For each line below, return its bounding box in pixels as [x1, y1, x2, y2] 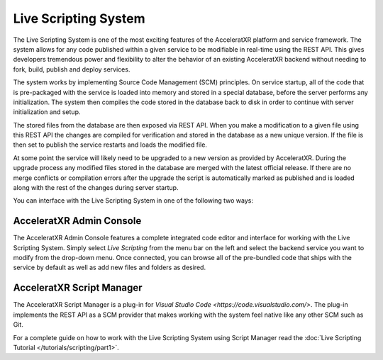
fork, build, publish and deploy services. [13, 64, 131, 74]
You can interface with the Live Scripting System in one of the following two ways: [13, 196, 253, 205]
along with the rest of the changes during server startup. [13, 184, 179, 192]
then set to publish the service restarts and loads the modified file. [13, 140, 207, 149]
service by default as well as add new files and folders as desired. [13, 263, 206, 272]
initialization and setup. [13, 108, 81, 116]
